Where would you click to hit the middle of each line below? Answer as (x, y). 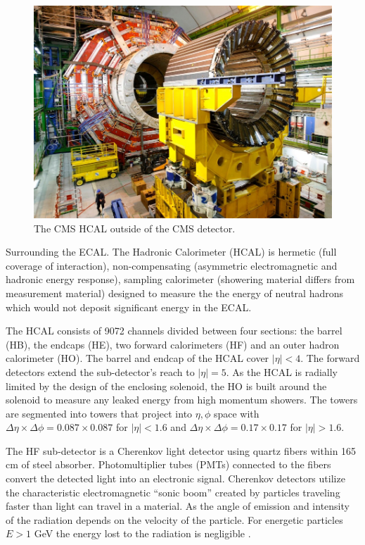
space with (236, 413)
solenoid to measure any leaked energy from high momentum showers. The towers (182, 400)
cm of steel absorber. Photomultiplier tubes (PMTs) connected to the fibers (168, 464)
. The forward (330, 358)
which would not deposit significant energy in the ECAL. (129, 307)
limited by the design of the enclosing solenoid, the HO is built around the (166, 386)
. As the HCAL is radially (282, 371)
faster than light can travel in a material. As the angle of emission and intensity (178, 506)
